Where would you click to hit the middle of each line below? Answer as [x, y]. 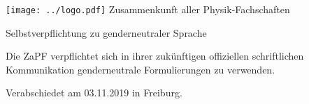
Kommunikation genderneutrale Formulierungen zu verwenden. [141, 69]
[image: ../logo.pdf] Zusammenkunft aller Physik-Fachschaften [148, 9]
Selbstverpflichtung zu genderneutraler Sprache [106, 32]
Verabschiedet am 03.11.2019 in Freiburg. [94, 93]
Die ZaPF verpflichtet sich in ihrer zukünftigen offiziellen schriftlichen [155, 56]
